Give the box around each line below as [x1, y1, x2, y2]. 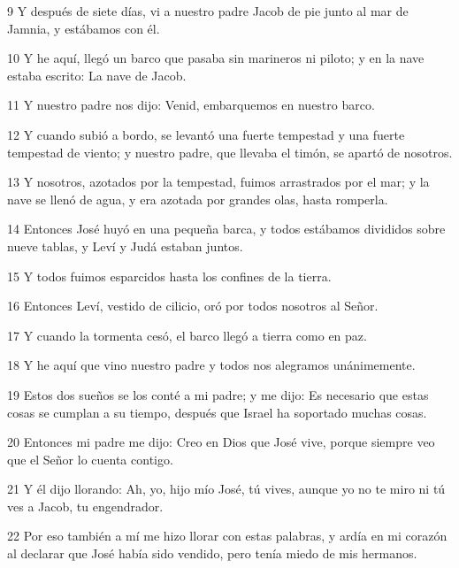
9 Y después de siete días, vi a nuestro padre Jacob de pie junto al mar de [7, 2, 409, 19]
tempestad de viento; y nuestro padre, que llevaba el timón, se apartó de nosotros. [7, 142, 453, 161]
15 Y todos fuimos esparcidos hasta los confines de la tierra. [7, 266, 332, 285]
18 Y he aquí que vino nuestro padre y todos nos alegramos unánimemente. [7, 356, 416, 374]
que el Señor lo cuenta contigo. [7, 449, 173, 468]
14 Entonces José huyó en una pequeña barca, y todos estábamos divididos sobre [7, 219, 446, 238]
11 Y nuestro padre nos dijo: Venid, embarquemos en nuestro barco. [7, 96, 375, 114]
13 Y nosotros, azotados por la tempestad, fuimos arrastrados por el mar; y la [7, 173, 430, 191]
